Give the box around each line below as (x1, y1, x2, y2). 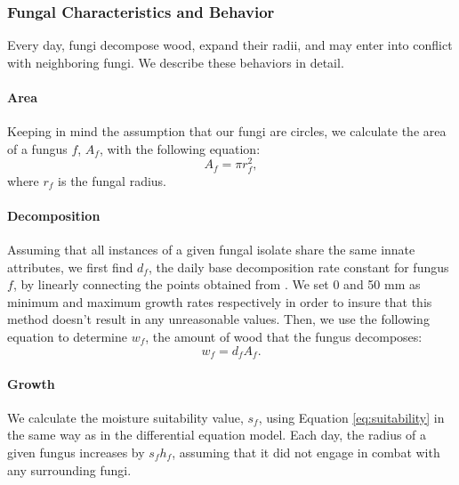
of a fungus (7, 139, 68, 158)
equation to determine (7, 327, 127, 345)
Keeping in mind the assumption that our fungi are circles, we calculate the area (7, 122, 447, 141)
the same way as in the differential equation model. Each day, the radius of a (7, 425, 427, 444)
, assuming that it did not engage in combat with (172, 443, 440, 462)
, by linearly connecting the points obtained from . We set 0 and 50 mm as (12, 275, 421, 294)
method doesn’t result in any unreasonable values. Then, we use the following (7, 310, 430, 328)
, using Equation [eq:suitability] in (258, 408, 445, 426)
